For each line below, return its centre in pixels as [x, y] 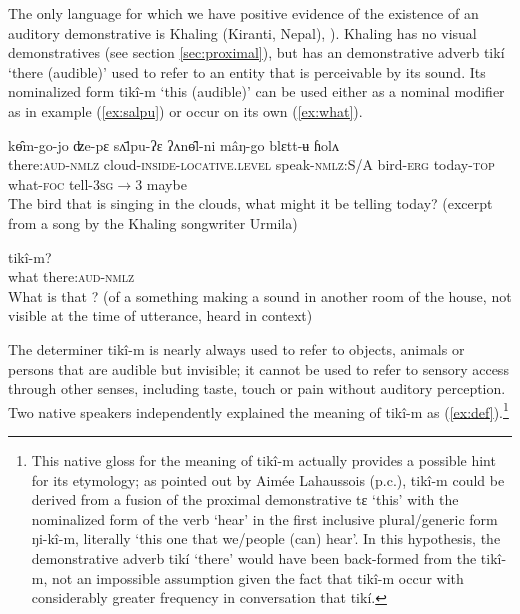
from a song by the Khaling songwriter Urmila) [153, 222]
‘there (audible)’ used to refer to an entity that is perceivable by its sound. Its [247, 71]
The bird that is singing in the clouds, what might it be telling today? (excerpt [250, 203]
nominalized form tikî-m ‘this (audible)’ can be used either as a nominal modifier [256, 91]
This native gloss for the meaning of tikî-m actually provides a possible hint [263, 459]
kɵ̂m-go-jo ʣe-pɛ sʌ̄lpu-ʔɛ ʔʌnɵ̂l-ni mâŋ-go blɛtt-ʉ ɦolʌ [173, 144]
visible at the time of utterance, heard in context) [160, 315]
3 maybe [161, 183]
